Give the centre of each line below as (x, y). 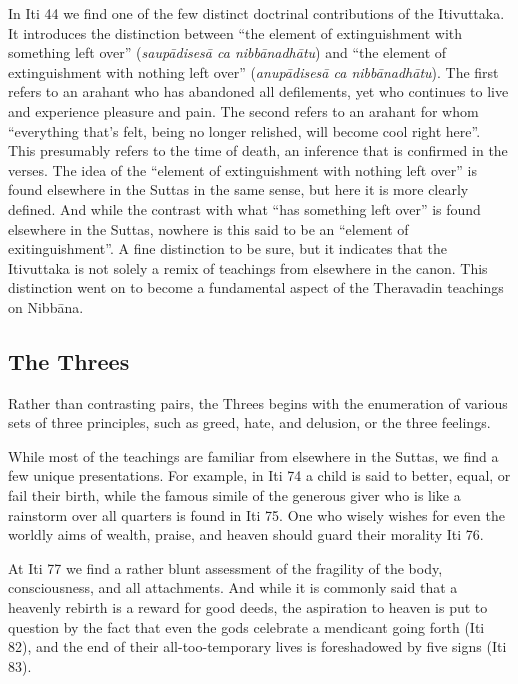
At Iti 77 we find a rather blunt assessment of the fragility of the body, (225, 567)
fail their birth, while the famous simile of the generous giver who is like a (234, 495)
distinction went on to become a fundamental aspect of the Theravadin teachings (256, 287)
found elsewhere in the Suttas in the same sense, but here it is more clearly (238, 189)
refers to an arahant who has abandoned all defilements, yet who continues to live (258, 91)
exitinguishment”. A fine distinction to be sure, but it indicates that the (228, 248)
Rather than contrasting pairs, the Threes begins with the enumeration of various (258, 402)
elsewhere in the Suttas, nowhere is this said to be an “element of (208, 228)
